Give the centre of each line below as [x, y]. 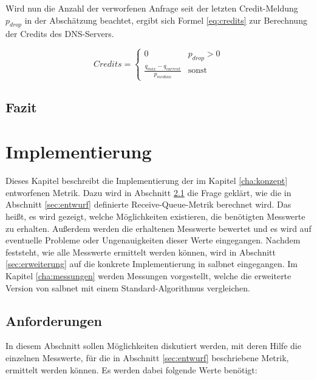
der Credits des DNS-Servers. [60, 34]
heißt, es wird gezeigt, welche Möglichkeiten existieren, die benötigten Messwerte [155, 216]
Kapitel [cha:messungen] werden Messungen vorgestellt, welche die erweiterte [148, 276]
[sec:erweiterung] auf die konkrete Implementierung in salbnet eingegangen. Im [152, 264]
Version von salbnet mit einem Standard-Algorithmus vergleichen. [128, 287]
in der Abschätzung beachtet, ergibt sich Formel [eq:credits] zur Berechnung [166, 20]
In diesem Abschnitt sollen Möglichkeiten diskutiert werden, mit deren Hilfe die [153, 346]
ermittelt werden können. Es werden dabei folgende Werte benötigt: [131, 369]
